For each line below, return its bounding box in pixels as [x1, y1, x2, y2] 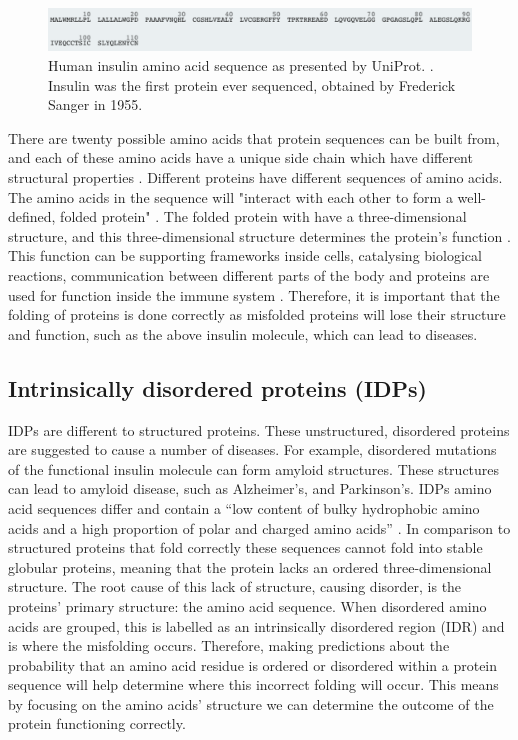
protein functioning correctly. [8, 713, 186, 734]
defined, [8, 206, 56, 227]
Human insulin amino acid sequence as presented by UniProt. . [48, 55, 434, 76]
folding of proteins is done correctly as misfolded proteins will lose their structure [8, 304, 506, 325]
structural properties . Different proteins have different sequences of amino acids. [8, 167, 503, 188]
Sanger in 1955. [48, 94, 143, 115]
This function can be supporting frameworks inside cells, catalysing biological [8, 245, 482, 266]
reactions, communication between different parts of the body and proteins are [8, 265, 490, 285]
